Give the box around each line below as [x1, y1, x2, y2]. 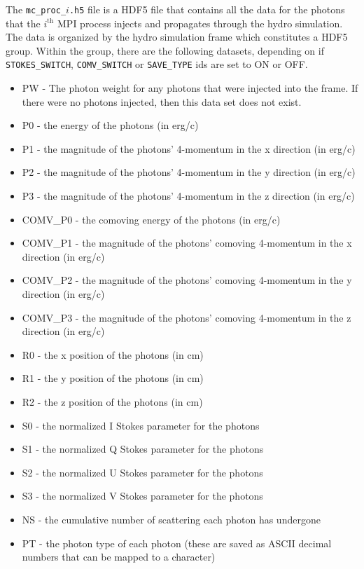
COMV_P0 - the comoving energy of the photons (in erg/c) [22, 212, 281, 226]
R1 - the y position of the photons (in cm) [22, 371, 204, 385]
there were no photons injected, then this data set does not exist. [22, 94, 302, 109]
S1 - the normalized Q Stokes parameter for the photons [22, 441, 264, 456]
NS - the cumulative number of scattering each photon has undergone [22, 512, 321, 526]
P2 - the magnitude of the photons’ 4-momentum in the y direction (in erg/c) [22, 165, 356, 179]
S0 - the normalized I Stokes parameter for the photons [22, 418, 260, 432]
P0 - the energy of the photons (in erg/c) [22, 118, 199, 132]
